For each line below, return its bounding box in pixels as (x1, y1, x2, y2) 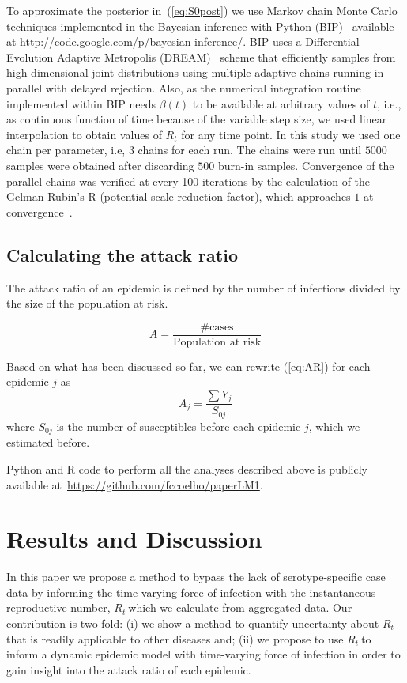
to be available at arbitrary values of (192, 95, 370, 111)
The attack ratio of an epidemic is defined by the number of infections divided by (6, 279, 401, 296)
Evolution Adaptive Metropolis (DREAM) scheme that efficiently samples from (6, 48, 396, 65)
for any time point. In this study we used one (181, 126, 401, 142)
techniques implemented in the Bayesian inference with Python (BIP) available (6, 17, 394, 34)
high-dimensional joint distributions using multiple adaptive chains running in (6, 64, 384, 81)
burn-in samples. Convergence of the (217, 157, 394, 173)
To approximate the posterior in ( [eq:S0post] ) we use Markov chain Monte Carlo (6, 2, 398, 18)
